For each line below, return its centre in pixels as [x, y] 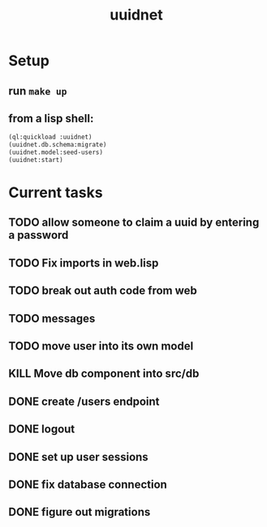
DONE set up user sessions [78, 457]
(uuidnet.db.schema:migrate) [58, 145]
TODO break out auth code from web [103, 291]
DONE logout [42, 429]
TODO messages [52, 318]
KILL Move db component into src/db [104, 373]
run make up [38, 91]
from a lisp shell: [51, 119]
